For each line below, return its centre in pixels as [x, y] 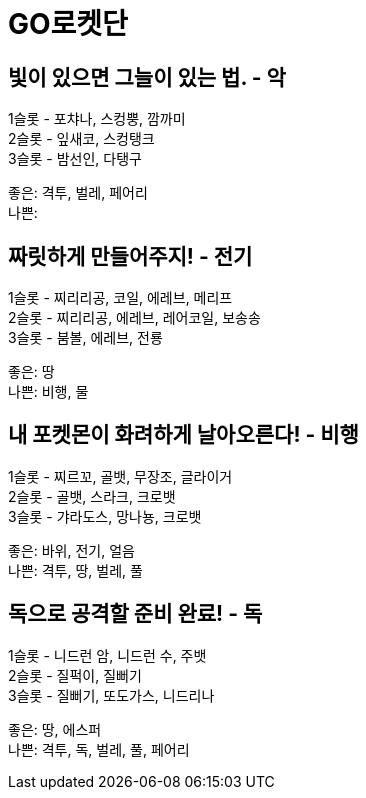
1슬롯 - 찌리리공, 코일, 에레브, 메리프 [120, 298]
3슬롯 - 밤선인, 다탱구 [75, 159]
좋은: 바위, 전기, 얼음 [71, 550]
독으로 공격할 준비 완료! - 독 [135, 614]
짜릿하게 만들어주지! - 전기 [130, 256]
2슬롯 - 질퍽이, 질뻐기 [75, 675]
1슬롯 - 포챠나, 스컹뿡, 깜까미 [97, 119]
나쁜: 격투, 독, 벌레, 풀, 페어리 [99, 749]
